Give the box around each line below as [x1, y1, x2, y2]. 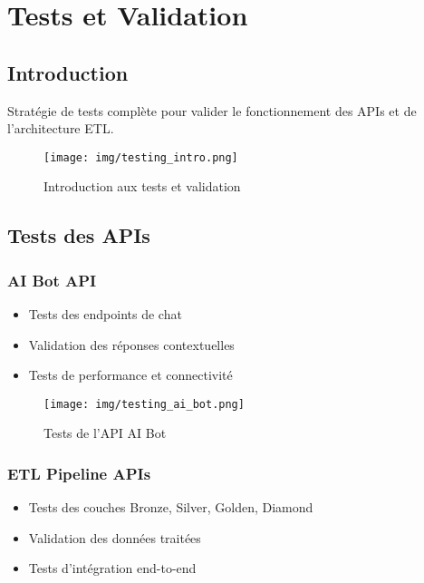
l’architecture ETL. [7, 119, 114, 138]
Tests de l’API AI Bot [43, 423, 167, 442]
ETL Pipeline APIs [7, 462, 151, 484]
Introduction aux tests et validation [43, 177, 241, 196]
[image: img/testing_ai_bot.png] [43, 397, 245, 411]
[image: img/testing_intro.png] [43, 151, 238, 164]
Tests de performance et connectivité [28, 365, 233, 384]
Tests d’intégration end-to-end [28, 559, 197, 578]
